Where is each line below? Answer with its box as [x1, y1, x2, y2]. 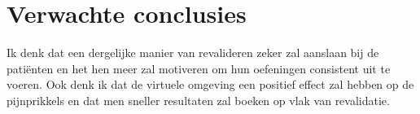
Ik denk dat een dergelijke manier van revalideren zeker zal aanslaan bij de [7, 44, 379, 61]
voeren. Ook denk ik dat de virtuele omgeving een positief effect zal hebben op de [7, 76, 414, 93]
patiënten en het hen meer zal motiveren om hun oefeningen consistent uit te [7, 59, 391, 77]
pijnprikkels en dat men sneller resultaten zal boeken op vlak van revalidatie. [7, 91, 390, 108]
